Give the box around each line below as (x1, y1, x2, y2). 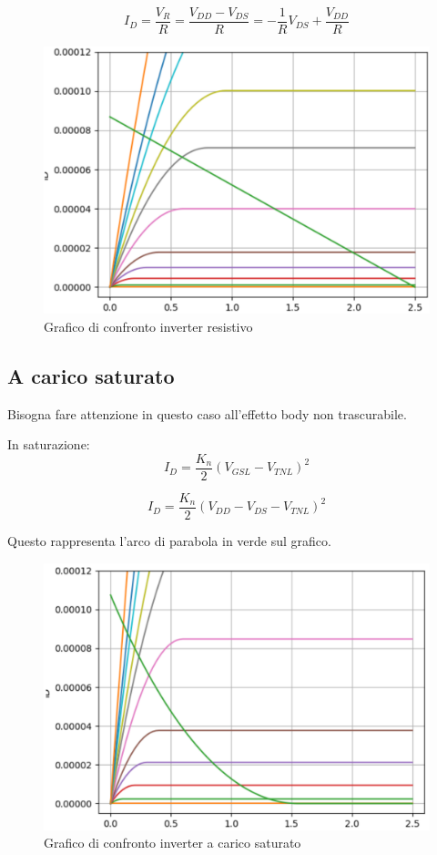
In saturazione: (7, 435, 90, 454)
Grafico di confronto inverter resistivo (44, 316, 253, 335)
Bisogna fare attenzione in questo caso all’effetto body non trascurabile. (7, 404, 407, 423)
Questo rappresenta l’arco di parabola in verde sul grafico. (7, 531, 331, 550)
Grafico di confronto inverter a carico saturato (44, 833, 301, 852)
